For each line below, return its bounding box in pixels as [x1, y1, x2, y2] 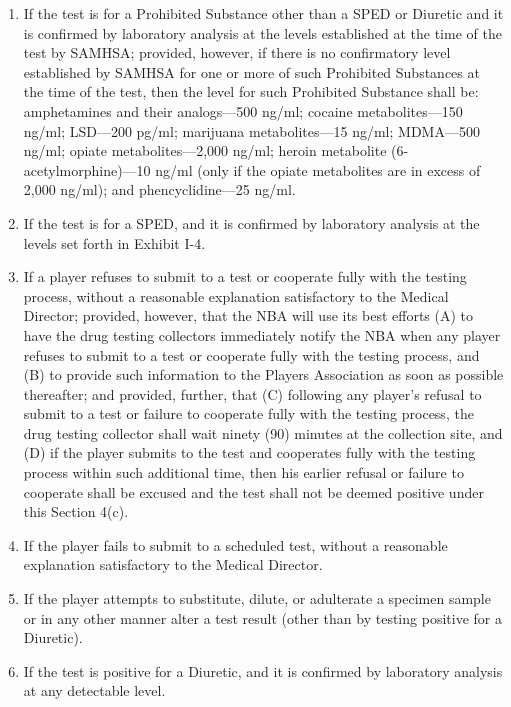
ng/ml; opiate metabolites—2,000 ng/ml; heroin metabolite [23, 140, 387, 161]
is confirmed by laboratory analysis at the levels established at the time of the [23, 22, 502, 43]
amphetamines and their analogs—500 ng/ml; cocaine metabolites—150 [23, 100, 463, 121]
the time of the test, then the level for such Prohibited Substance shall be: [23, 81, 479, 102]
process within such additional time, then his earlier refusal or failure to [23, 462, 464, 483]
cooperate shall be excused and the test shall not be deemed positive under [23, 481, 484, 502]
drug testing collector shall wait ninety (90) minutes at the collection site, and [23, 422, 503, 443]
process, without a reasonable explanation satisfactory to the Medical [23, 285, 449, 306]
